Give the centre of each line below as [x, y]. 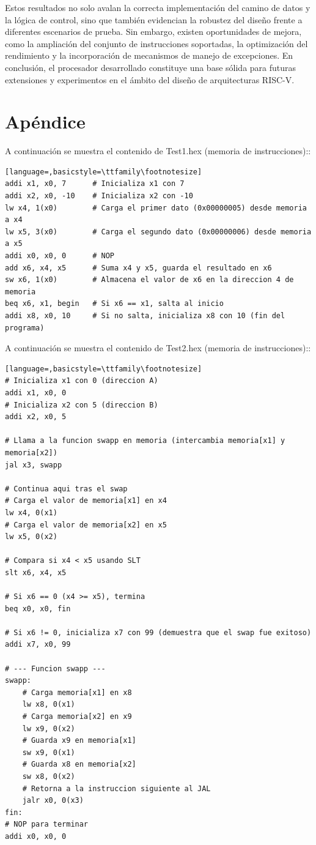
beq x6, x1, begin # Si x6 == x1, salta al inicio [114, 304]
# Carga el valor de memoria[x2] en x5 [86, 525]
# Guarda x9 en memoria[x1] [79, 741]
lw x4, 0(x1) [31, 512]
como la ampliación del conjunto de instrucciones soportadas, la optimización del [156, 43]
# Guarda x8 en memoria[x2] [79, 765]
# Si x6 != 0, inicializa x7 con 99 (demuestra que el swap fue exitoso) [158, 632]
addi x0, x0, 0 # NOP [60, 256]
